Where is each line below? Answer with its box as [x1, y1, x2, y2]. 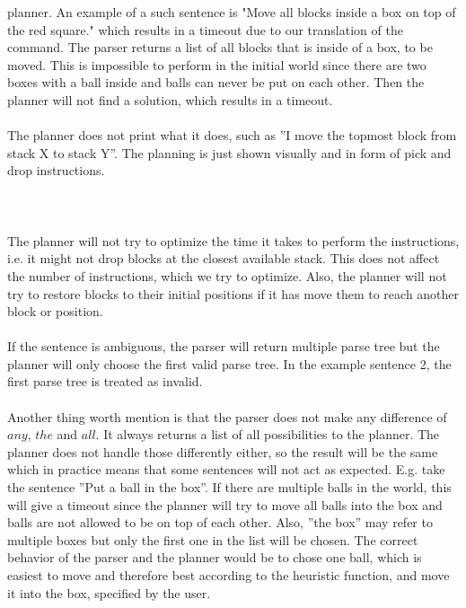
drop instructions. [7, 161, 105, 180]
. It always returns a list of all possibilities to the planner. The [95, 425, 440, 444]
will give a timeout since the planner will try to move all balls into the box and [7, 495, 443, 514]
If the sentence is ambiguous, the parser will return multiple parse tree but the [7, 337, 440, 356]
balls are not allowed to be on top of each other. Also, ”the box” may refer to [7, 513, 433, 532]
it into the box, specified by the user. [7, 583, 211, 602]
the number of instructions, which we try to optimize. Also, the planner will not [7, 266, 447, 285]
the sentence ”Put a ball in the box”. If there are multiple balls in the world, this [7, 478, 452, 497]
